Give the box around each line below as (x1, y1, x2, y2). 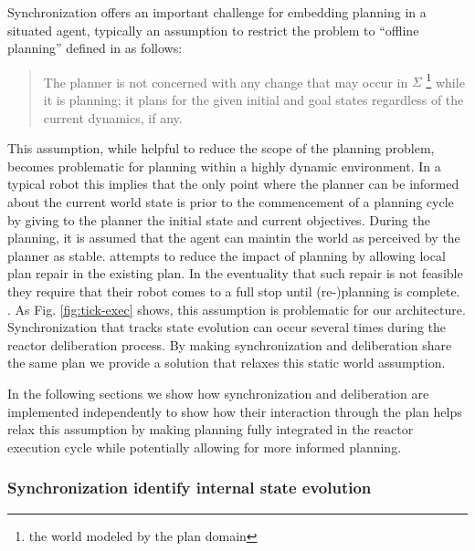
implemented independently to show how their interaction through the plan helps (7, 401, 462, 421)
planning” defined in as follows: (7, 38, 183, 57)
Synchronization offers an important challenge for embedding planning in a (7, 3, 427, 21)
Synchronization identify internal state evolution (7, 476, 372, 499)
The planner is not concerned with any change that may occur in (43, 72, 408, 91)
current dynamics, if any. (43, 108, 183, 127)
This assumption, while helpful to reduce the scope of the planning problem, (7, 139, 435, 158)
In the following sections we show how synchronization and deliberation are (7, 383, 429, 402)
